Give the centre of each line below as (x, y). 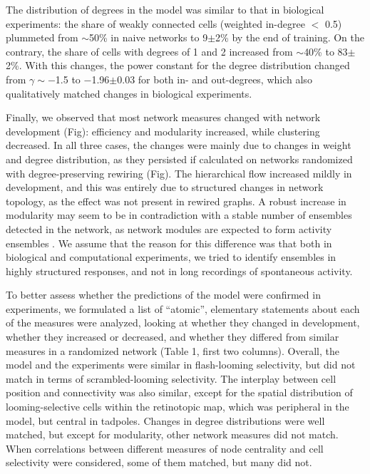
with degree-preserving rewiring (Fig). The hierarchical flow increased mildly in (179, 173)
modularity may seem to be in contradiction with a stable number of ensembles (179, 215)
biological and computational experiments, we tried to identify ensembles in (171, 257)
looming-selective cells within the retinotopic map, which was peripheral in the (178, 407)
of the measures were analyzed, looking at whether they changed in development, (183, 323)
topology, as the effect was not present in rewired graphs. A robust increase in (176, 201)
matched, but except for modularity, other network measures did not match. (172, 434)
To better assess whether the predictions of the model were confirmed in (163, 295)
